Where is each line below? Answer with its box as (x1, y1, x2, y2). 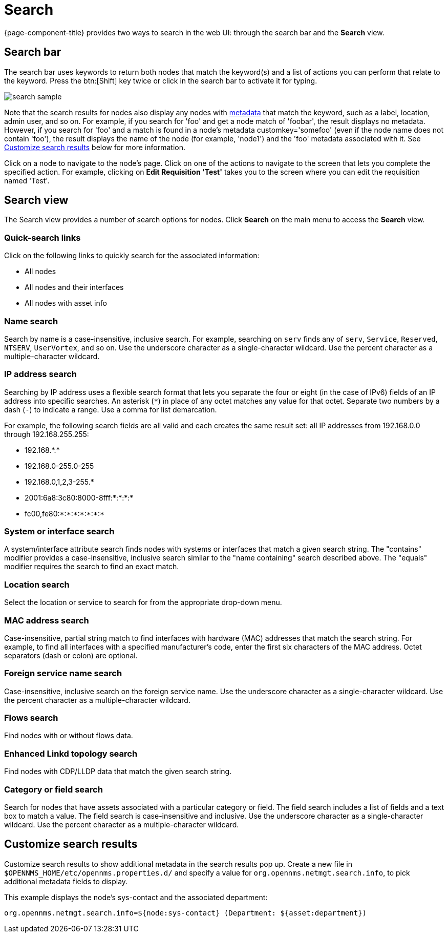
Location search (4, 579, 70, 590)
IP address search (4, 369, 77, 380)
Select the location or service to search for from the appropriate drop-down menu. (4, 598, 282, 607)
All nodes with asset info (25, 299, 107, 308)
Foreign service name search (4, 668, 122, 679)
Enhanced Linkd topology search (4, 748, 138, 759)
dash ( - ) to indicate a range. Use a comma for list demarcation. (4, 405, 217, 414)
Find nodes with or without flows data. (4, 731, 133, 740)
